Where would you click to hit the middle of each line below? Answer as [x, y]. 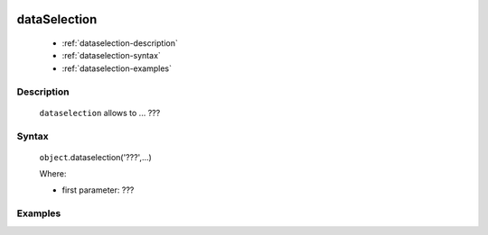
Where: [53, 174]
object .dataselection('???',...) [96, 157]
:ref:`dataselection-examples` [117, 68]
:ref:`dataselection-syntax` [112, 56]
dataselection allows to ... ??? [100, 113]
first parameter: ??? [98, 190]
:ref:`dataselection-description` [120, 43]
